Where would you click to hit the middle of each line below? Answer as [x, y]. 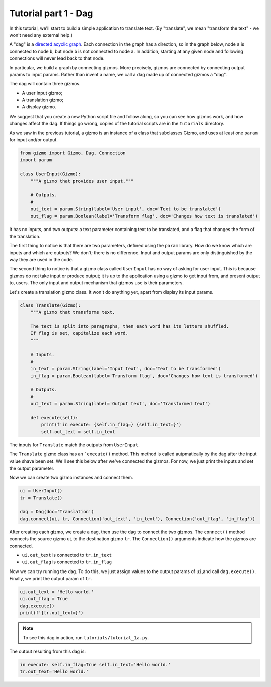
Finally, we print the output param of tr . [51, 579]
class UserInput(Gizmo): [50, 174]
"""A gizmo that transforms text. [73, 312]
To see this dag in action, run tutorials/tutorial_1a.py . [86, 637]
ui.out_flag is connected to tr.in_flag [67, 562]
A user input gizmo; [42, 93]
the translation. [25, 236]
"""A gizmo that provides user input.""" [82, 181]
